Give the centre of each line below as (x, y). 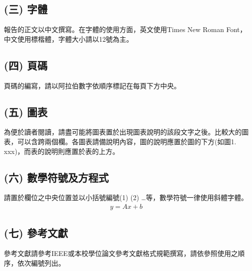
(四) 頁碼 (26, 65)
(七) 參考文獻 (36, 233)
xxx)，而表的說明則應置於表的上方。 (62, 151)
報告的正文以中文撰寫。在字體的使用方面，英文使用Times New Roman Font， (125, 29)
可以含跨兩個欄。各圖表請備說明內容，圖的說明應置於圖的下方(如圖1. (127, 141)
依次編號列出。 (41, 263)
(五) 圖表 (26, 111)
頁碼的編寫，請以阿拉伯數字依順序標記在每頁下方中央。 (92, 85)
